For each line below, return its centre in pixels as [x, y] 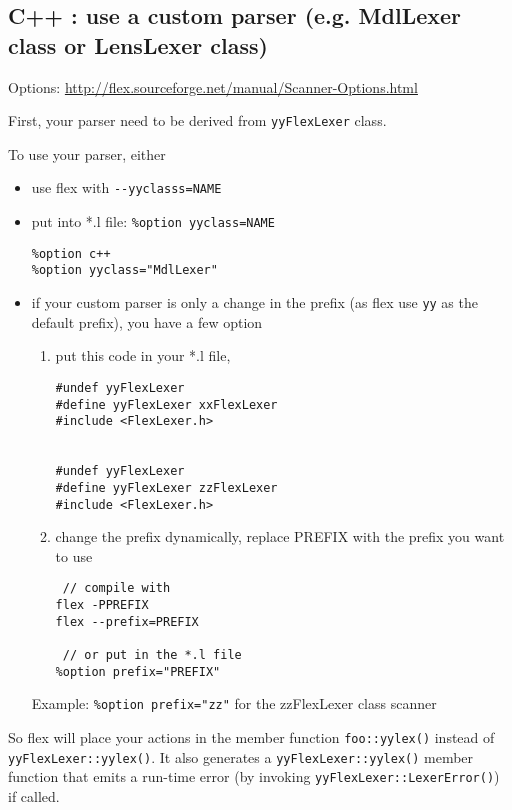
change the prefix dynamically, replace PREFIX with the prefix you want [280, 536]
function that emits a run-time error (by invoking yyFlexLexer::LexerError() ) [254, 776]
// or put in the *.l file [152, 654]
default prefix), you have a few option [147, 321]
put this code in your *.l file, [143, 355]
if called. [34, 795]
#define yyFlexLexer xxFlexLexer [166, 404]
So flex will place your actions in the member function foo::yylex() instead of [251, 736]
